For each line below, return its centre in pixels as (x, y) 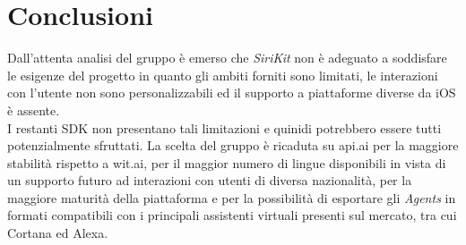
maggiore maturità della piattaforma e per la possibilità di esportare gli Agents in (232, 197)
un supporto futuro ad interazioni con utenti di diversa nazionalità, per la (210, 180)
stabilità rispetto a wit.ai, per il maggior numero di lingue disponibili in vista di (227, 162)
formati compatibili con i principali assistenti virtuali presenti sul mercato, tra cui (232, 215)
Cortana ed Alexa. (58, 233)
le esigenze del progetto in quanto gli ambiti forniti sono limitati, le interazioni (223, 75)
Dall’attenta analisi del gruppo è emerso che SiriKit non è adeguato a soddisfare (227, 58)
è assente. (34, 110)
